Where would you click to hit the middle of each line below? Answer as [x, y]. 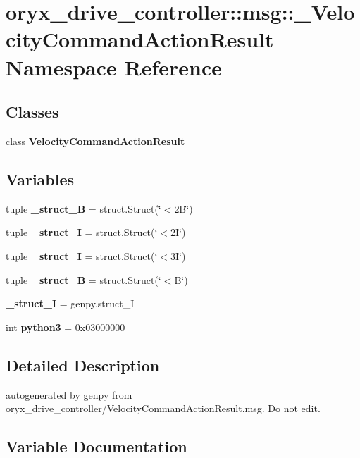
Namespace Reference [114, 67]
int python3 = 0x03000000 [66, 327]
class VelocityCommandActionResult [95, 141]
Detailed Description [83, 365]
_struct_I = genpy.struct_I [70, 303]
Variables [40, 179]
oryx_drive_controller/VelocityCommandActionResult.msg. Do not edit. [163, 408]
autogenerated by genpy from [69, 394]
